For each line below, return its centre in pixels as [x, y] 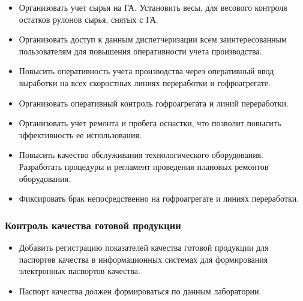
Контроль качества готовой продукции [93, 225]
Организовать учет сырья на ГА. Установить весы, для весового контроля [153, 7]
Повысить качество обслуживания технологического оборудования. [141, 155]
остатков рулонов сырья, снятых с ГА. [88, 19]
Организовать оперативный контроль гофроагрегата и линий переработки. [154, 103]
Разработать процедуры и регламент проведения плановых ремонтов [144, 166]
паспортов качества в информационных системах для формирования [143, 259]
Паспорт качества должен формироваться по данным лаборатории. [140, 291]
